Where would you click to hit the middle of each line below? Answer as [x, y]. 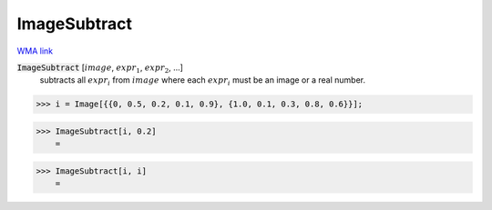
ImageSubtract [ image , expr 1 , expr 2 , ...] [100, 68]
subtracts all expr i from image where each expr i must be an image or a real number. [203, 81]
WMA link [35, 51]
